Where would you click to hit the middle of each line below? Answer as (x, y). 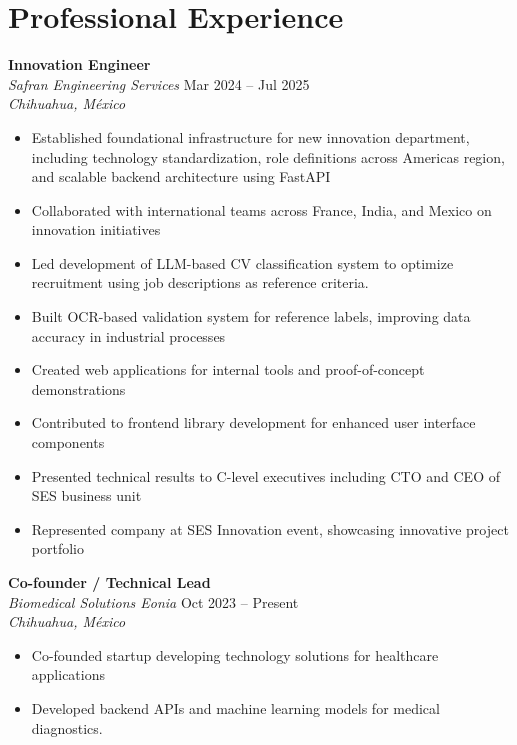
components (68, 442)
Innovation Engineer (79, 64)
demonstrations (78, 388)
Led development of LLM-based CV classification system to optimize (242, 262)
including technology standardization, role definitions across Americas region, (268, 156)
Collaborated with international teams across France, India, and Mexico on (261, 209)
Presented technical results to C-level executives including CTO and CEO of (265, 475)
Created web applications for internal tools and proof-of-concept (228, 369)
